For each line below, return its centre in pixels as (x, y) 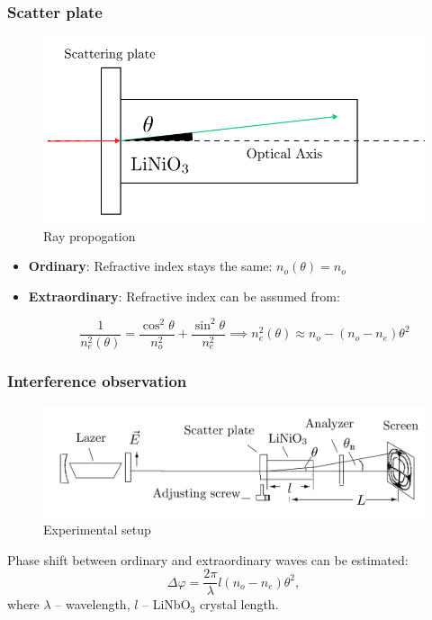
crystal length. (239, 604)
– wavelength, (93, 604)
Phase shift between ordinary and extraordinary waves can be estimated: (208, 559)
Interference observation (97, 380)
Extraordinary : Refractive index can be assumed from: (184, 296)
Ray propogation (90, 235)
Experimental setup (97, 530)
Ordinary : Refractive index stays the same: (150, 266)
